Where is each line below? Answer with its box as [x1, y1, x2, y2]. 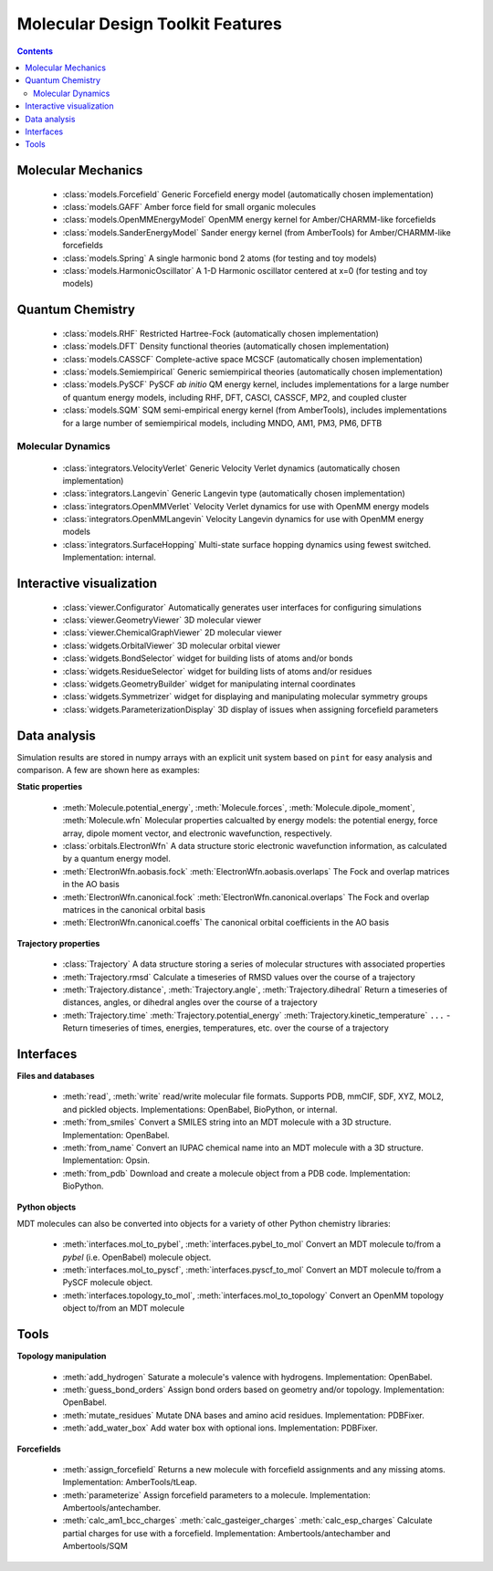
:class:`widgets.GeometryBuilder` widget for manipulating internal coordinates [62, 678, 356, 689]
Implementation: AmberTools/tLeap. [62, 1477, 197, 1488]
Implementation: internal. [62, 552, 157, 563]
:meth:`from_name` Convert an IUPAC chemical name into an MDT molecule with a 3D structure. [62, 1142, 425, 1153]
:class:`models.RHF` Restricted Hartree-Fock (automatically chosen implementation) [62, 328, 379, 339]
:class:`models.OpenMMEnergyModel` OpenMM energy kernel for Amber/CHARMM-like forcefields [62, 215, 436, 225]
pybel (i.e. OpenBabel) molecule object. [62, 1252, 212, 1262]
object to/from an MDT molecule [62, 1303, 185, 1314]
